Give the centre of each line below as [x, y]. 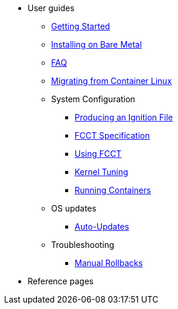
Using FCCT [98, 154]
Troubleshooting [83, 245]
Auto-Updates [102, 226]
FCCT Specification [112, 135]
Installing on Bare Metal [97, 44]
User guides [51, 8]
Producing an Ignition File [124, 117]
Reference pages [61, 281]
